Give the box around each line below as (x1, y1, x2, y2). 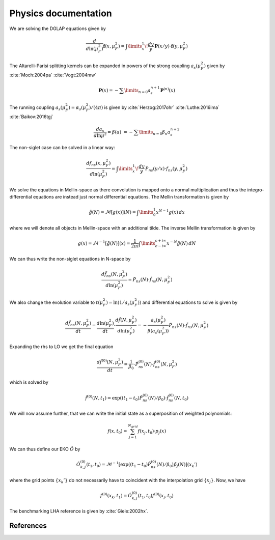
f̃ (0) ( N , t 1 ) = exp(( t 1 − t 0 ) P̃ (85, 394, 143, 402)
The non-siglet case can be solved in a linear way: (9, 145, 115, 151)
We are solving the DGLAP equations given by (9, 25, 106, 32)
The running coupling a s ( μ (9, 104, 66, 111)
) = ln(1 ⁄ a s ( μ (106, 300, 135, 306)
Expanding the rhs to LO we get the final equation (9, 344, 114, 350)
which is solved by (9, 379, 48, 385)
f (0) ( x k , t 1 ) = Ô (100, 492, 132, 500)
